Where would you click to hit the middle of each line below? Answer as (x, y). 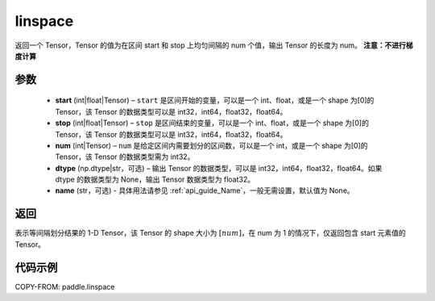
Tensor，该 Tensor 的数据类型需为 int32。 (125, 157)
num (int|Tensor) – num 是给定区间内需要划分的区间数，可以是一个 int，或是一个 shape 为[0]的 (211, 145)
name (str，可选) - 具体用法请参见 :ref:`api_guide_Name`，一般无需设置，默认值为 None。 (205, 190)
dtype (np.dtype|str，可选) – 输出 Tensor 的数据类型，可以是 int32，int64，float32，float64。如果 (219, 168)
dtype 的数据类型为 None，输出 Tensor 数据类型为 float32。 (155, 180)
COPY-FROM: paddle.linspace (65, 286)
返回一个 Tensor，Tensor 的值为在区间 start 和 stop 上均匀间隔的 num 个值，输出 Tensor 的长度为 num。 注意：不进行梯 (214, 45)
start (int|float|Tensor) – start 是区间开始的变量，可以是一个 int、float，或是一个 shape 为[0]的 (215, 100)
